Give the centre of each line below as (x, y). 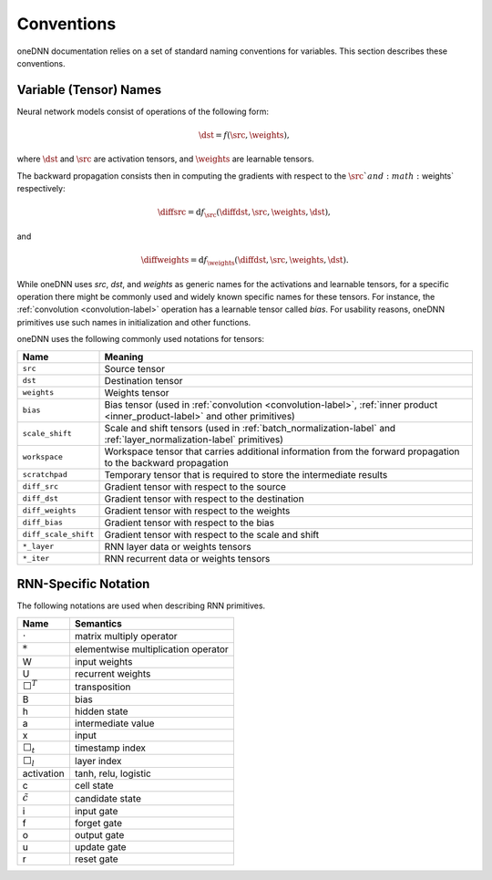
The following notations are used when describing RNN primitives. (141, 606)
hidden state (101, 711)
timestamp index (110, 748)
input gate (96, 811)
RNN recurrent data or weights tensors (187, 558)
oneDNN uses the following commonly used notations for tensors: (140, 339)
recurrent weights (113, 674)
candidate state (108, 798)
